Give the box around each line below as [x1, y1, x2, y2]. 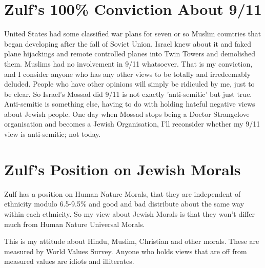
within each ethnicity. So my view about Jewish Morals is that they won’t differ [4, 208, 255, 219]
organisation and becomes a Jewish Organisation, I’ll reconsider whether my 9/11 [4, 118, 260, 129]
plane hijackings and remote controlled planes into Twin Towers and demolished [4, 48, 256, 59]
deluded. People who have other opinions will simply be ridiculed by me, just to [4, 78, 255, 89]
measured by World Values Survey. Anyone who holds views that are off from [4, 245, 247, 256]
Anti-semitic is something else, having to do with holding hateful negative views [4, 98, 255, 109]
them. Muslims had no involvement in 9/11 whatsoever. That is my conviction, [4, 58, 253, 69]
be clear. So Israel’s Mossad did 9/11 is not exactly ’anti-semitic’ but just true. [4, 88, 252, 99]
